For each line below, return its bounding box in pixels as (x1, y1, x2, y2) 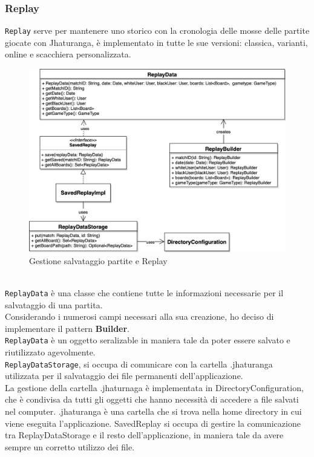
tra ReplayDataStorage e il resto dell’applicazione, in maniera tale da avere (5, 429, 284, 441)
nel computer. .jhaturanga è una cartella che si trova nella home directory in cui (5, 405, 302, 418)
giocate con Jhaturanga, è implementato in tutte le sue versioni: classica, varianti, (5, 36, 308, 48)
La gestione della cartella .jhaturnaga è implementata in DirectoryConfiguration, (5, 381, 304, 394)
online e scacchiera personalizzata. (5, 48, 131, 60)
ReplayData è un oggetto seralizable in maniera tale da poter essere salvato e (5, 334, 290, 346)
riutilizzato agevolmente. (5, 346, 96, 358)
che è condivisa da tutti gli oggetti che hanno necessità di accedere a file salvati (5, 393, 299, 406)
